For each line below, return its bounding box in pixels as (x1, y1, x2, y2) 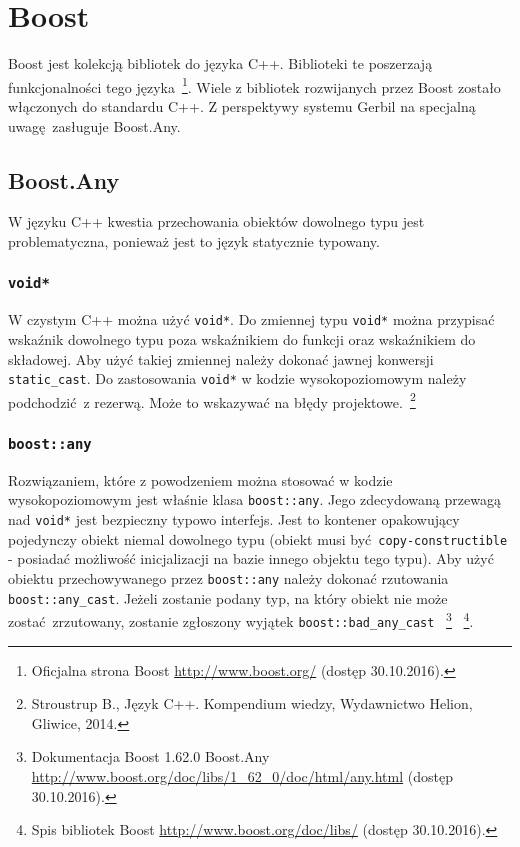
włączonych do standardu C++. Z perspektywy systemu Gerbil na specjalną (8, 95, 476, 116)
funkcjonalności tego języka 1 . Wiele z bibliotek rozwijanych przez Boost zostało (8, 73, 501, 97)
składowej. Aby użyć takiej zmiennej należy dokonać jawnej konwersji (8, 348, 434, 369)
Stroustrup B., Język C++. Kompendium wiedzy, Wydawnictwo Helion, (31, 693, 473, 714)
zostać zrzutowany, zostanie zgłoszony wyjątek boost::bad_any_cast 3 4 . (8, 608, 474, 631)
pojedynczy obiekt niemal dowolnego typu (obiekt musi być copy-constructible (8, 528, 508, 549)
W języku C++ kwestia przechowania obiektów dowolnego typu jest (8, 211, 425, 232)
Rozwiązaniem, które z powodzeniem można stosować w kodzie (8, 469, 393, 490)
